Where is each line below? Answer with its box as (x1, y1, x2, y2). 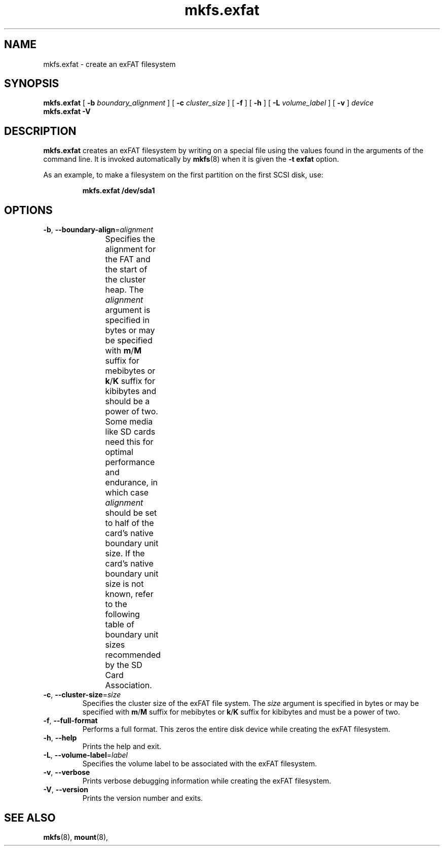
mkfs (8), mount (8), (43, 832, 108, 841)
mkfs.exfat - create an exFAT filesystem (43, 59, 176, 68)
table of (105, 619, 134, 630)
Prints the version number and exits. (82, 794, 203, 803)
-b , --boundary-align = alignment (43, 225, 153, 234)
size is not (105, 579, 144, 589)
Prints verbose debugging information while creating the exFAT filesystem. (82, 776, 331, 786)
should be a (105, 396, 150, 407)
